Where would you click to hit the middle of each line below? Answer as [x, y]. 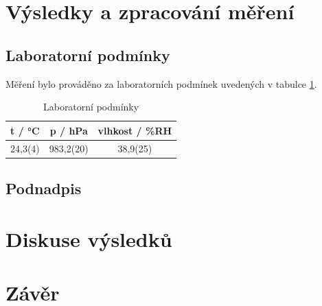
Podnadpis [44, 188]
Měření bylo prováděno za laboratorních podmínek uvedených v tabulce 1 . [161, 83]
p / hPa [69, 130]
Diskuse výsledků [89, 238]
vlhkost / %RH [135, 130]
